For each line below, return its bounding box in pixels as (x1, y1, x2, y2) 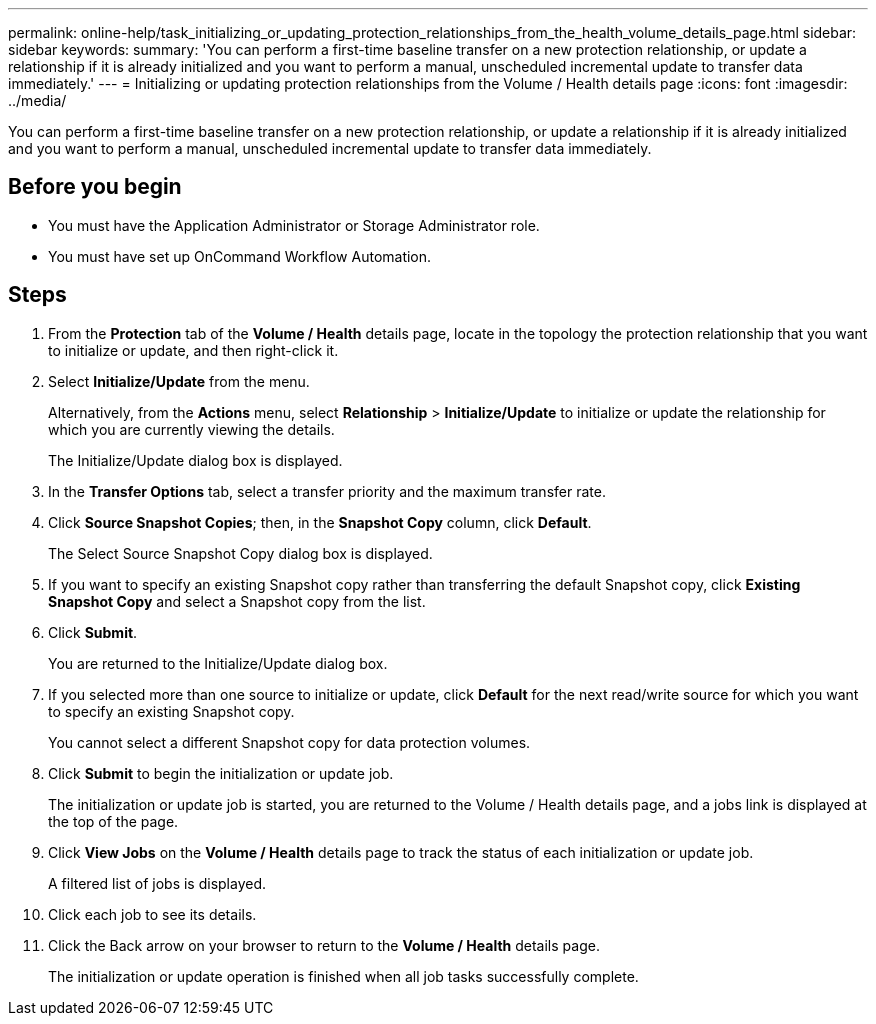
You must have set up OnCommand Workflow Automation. (48, 247, 432, 265)
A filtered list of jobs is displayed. (48, 874, 267, 892)
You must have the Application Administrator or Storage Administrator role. (48, 216, 540, 234)
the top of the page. (48, 812, 179, 830)
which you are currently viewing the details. (48, 420, 335, 438)
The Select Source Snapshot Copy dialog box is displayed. (48, 544, 433, 562)
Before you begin (8, 174, 182, 200)
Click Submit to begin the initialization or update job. (48, 764, 394, 782)
